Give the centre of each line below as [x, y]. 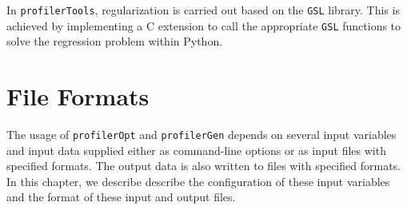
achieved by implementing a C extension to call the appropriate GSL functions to [204, 25]
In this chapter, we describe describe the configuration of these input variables [198, 181]
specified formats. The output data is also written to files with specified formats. [203, 166]
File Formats [78, 96]
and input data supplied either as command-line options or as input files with [196, 150]
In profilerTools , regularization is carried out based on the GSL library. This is [203, 10]
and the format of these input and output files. [121, 197]
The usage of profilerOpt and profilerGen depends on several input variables [202, 135]
